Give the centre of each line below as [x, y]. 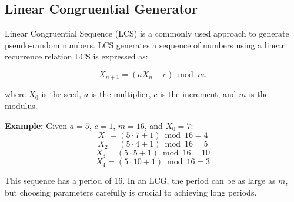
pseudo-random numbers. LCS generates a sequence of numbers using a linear [145, 44]
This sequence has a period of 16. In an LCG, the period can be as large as [140, 181]
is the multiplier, [121, 94]
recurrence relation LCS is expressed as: [76, 56]
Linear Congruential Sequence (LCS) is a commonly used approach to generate [147, 33]
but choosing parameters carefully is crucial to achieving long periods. [131, 192]
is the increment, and [198, 94]
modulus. [21, 106]
